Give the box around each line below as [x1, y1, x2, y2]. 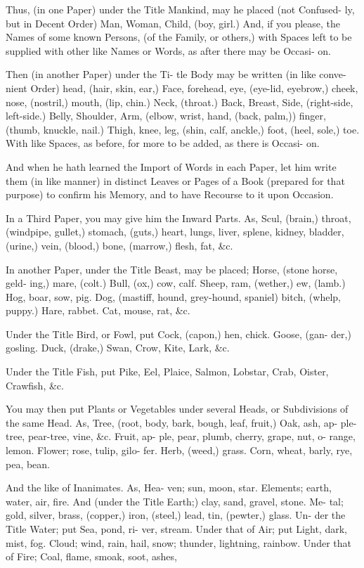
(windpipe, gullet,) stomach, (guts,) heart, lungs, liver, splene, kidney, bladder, [6, 224, 344, 239]
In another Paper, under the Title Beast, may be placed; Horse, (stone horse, [6, 262, 338, 276]
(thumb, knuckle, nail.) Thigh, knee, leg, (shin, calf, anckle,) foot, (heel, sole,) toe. [6, 122, 360, 136]
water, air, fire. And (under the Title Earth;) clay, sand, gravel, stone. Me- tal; [6, 493, 344, 508]
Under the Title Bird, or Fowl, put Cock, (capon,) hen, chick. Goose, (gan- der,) [6, 326, 351, 341]
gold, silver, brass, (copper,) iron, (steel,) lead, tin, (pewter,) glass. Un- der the [6, 508, 346, 522]
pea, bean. [6, 456, 51, 471]
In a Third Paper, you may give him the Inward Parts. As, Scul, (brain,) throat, [6, 210, 351, 225]
